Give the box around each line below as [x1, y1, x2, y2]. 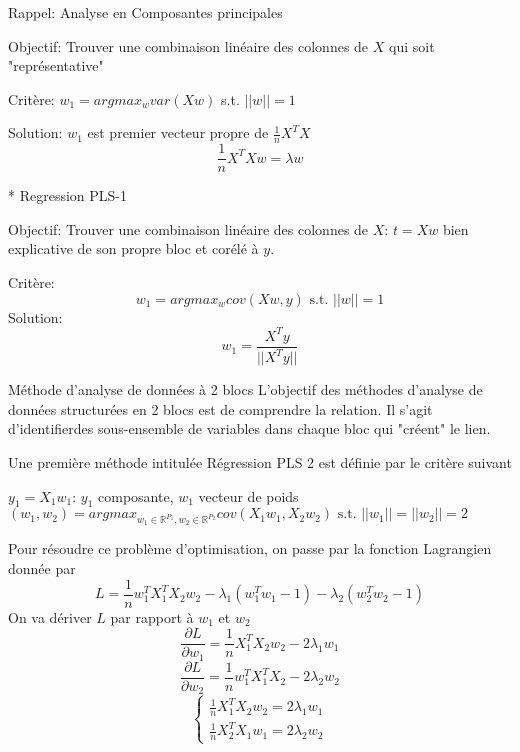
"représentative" [8, 55, 104, 76]
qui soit [389, 35, 435, 56]
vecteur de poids [198, 485, 299, 506]
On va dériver [8, 606, 92, 627]
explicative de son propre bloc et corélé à [8, 238, 259, 259]
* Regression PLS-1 [8, 185, 127, 206]
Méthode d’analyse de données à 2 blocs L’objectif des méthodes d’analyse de [8, 379, 483, 400]
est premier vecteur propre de [87, 122, 269, 143]
